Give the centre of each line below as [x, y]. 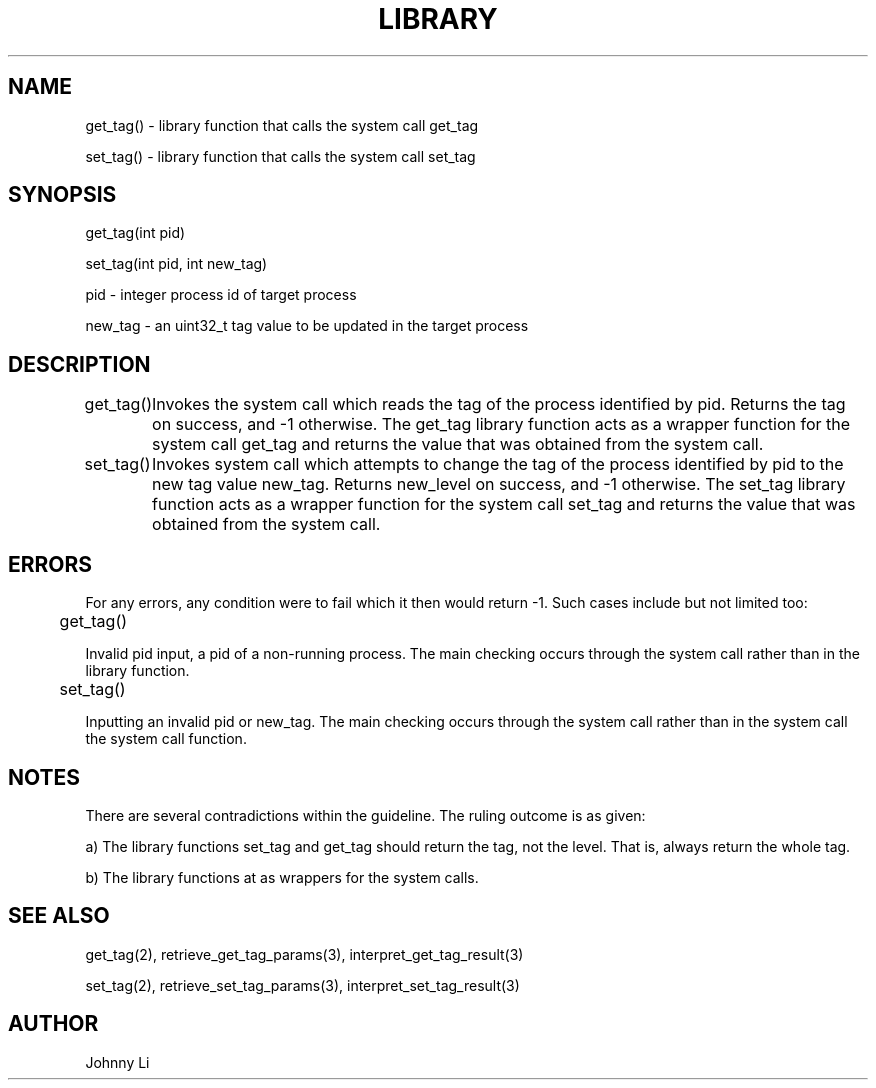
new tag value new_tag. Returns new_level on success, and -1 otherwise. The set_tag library [499, 484]
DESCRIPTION [79, 364]
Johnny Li [117, 1062]
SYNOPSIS [62, 195]
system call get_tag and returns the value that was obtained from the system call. [458, 444]
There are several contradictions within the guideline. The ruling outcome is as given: [365, 815]
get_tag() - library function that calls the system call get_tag [282, 125]
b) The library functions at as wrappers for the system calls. [282, 877]
